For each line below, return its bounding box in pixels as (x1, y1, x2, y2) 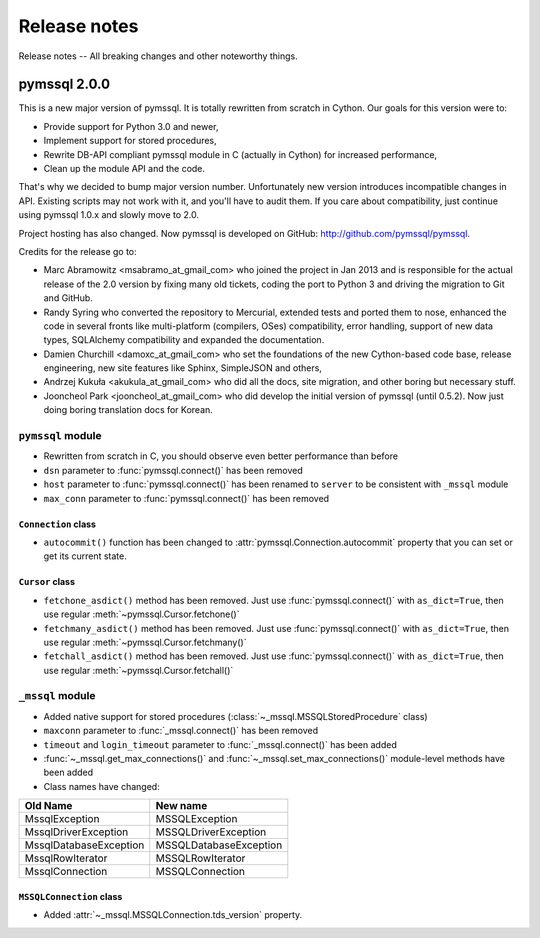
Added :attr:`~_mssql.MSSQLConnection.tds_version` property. (43, 909, 303, 921)
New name (155, 799, 208, 813)
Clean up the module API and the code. (43, 163, 205, 175)
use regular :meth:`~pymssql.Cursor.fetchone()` (43, 608, 240, 620)
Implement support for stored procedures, (43, 135, 217, 147)
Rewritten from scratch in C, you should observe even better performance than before (43, 450, 399, 462)
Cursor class (18, 576, 75, 588)
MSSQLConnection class (18, 890, 123, 902)
